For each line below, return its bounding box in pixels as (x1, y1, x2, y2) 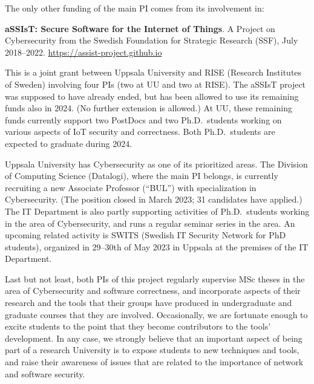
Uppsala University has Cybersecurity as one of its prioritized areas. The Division (5, 157, 308, 170)
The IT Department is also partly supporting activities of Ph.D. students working (5, 204, 310, 217)
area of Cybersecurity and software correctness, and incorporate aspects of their (5, 284, 301, 297)
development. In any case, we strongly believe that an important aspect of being (5, 331, 303, 344)
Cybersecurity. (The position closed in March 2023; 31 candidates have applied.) (5, 193, 303, 206)
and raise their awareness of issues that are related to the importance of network (5, 356, 304, 368)
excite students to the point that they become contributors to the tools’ (5, 320, 271, 333)
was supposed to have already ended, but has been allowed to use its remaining (5, 89, 299, 102)
